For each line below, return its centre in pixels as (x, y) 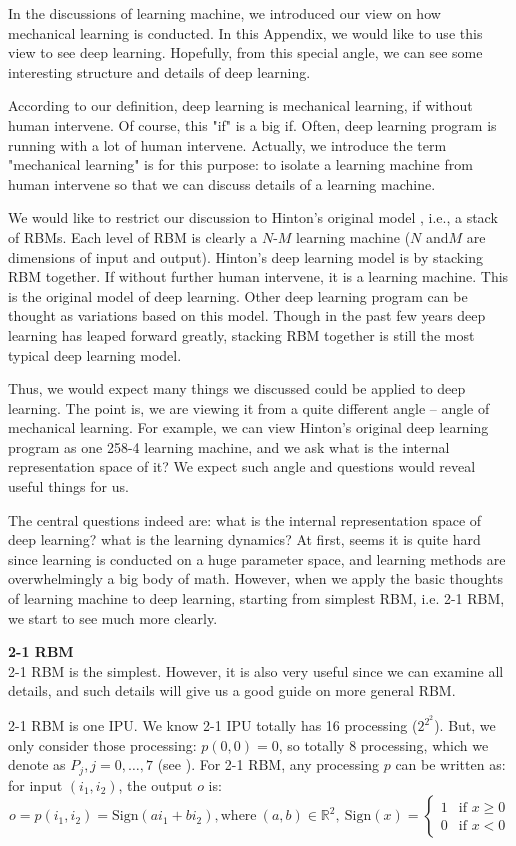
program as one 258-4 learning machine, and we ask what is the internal (229, 446)
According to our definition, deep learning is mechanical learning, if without (240, 105)
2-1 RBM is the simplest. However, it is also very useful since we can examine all (256, 670)
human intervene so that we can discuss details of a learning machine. (222, 183)
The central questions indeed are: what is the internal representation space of (245, 519)
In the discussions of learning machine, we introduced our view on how (224, 13)
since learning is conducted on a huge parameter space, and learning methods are (257, 558)
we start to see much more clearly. (113, 617)
